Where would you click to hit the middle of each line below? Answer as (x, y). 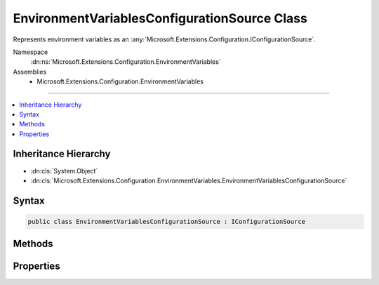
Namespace (31, 52)
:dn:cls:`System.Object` (64, 171)
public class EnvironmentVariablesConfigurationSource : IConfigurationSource (166, 221)
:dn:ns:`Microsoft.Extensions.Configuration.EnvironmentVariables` (126, 62)
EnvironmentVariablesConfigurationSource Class (160, 18)
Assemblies (30, 72)
